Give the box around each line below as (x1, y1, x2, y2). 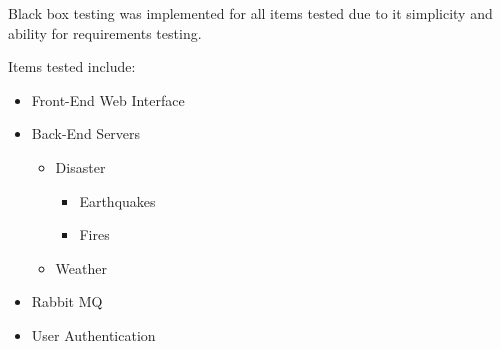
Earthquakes (79, 190, 156, 211)
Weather (55, 257, 107, 278)
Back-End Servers (31, 123, 141, 144)
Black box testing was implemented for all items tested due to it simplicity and (8, 3, 493, 23)
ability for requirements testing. (8, 22, 202, 43)
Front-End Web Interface (31, 89, 185, 110)
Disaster (55, 156, 106, 177)
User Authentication (31, 324, 156, 345)
